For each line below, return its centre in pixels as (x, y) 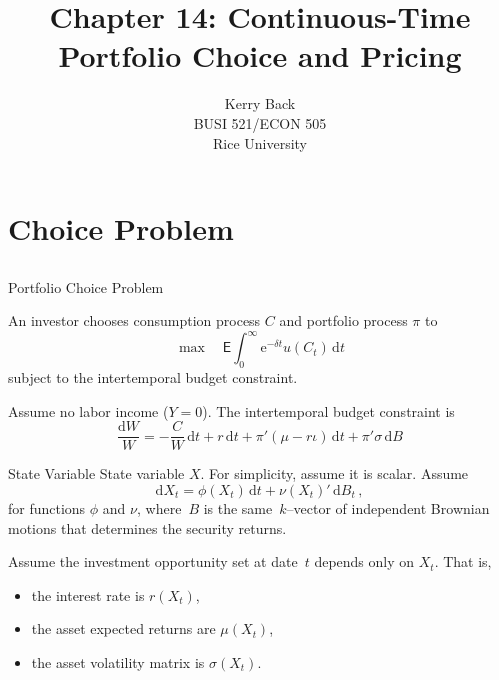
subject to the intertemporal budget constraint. (153, 377)
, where (159, 508)
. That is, (463, 561)
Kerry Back (260, 103)
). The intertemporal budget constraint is (328, 410)
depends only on (364, 561)
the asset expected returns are (123, 628)
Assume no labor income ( (88, 410)
